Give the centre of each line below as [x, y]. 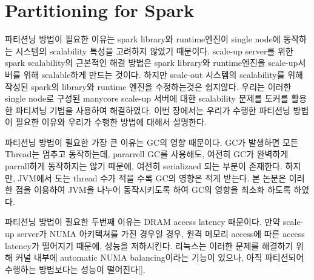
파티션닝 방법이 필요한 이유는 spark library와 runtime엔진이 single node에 [143, 39]
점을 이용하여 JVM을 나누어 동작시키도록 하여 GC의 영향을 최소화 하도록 [153, 190]
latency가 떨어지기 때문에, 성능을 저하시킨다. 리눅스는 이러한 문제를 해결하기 [149, 245]
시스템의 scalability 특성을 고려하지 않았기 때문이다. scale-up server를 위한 [154, 50]
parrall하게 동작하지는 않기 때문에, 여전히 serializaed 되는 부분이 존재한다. [144, 166]
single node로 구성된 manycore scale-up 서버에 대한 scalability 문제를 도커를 [147, 98]
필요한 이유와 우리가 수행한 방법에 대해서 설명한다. [111, 122]
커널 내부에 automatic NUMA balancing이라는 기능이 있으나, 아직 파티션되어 [160, 257]
